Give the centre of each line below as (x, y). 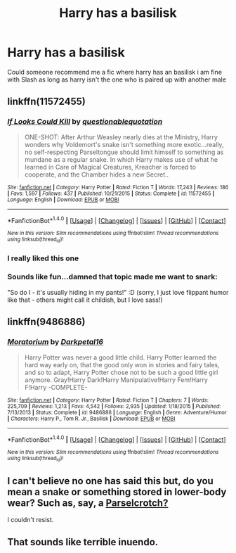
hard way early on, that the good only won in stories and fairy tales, (122, 364)
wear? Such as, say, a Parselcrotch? (88, 503)
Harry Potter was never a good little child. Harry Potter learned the (120, 357)
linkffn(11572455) (46, 102)
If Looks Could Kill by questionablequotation (85, 122)
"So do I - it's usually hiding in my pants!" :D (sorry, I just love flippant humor (118, 292)
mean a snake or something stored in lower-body (117, 491)
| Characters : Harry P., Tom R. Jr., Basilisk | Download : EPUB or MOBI (91, 419)
